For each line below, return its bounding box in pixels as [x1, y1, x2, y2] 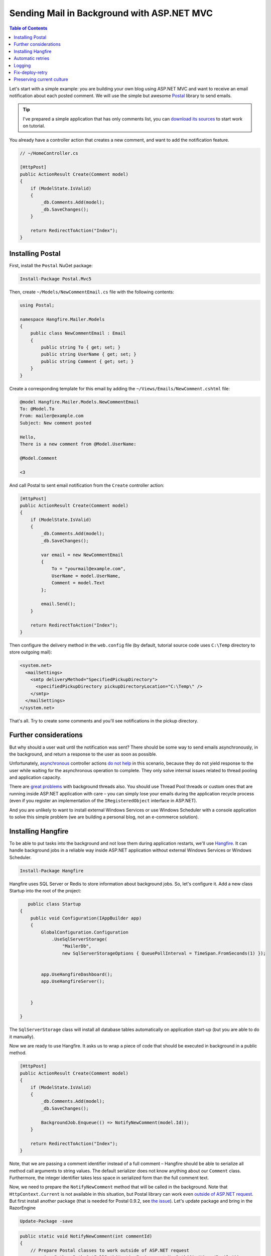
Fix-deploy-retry [14, 69, 48, 75]
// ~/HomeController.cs [20, 150, 79, 156]
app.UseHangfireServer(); [41, 979, 105, 984]
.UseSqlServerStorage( [51, 936, 107, 942]
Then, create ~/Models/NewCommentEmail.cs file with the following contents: [9, 289, 174, 295]
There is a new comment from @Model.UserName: [20, 441, 137, 447]
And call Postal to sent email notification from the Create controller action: [9, 482, 165, 488]
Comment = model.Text [51, 580, 105, 586]
